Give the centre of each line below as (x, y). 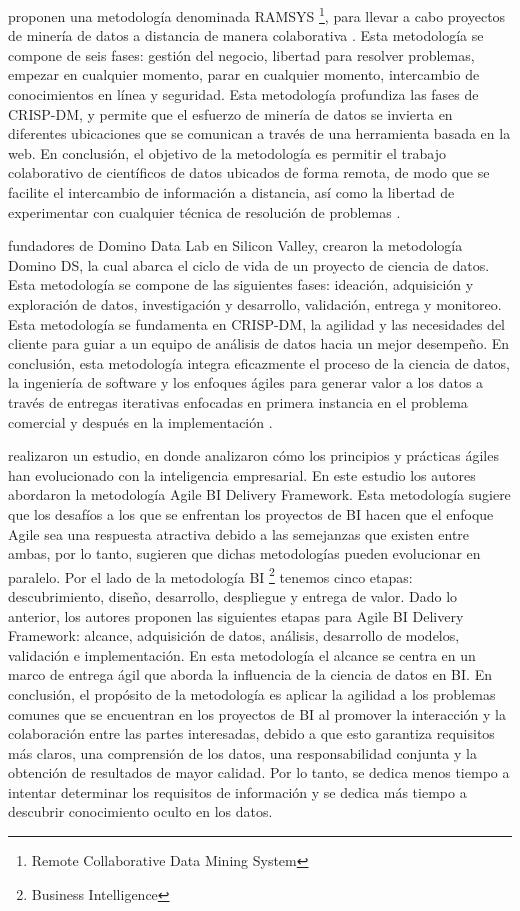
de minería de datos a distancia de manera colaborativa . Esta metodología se (246, 35)
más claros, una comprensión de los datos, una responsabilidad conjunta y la (242, 752)
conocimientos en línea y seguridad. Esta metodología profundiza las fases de (243, 94)
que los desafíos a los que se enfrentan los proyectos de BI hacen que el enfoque (251, 513)
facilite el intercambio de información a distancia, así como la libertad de (231, 192)
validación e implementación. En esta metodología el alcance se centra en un (242, 654)
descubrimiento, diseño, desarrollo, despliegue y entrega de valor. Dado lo (233, 595)
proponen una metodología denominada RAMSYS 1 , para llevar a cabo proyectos (257, 14)
